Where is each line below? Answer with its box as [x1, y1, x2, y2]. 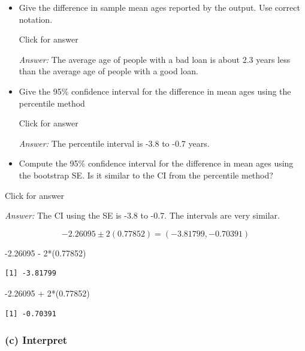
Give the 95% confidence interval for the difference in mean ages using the [19, 84, 291, 97]
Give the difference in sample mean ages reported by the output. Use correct [19, 1, 300, 13]
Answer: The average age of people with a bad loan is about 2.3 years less [19, 53, 291, 65]
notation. [19, 13, 53, 25]
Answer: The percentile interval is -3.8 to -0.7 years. [19, 137, 210, 149]
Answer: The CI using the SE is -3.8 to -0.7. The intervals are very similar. [5, 209, 280, 222]
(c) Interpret [5, 332, 68, 347]
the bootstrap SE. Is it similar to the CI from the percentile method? [19, 168, 273, 181]
